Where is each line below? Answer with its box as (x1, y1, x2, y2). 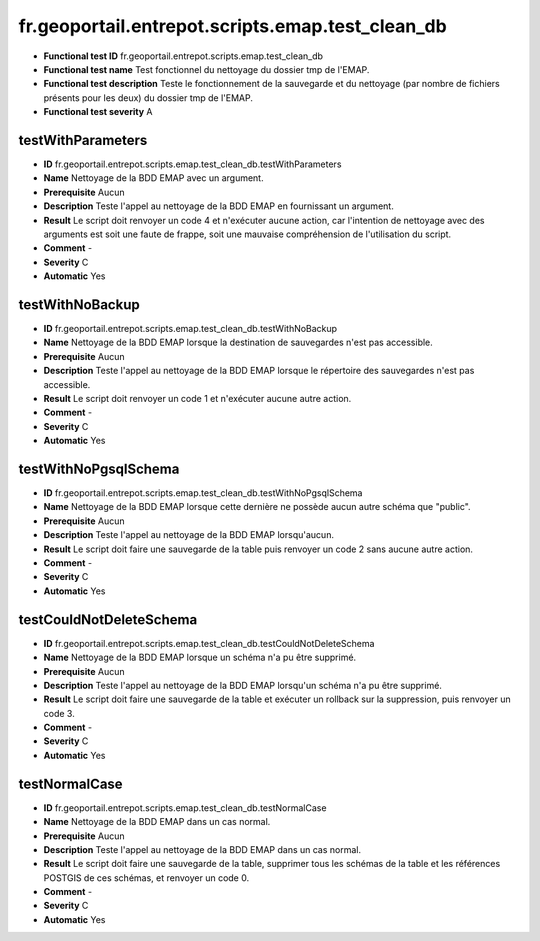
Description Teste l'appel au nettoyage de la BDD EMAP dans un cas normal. (43, 843, 362, 855)
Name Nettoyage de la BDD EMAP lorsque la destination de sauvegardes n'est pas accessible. (43, 336, 434, 349)
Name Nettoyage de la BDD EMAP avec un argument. (43, 172, 264, 184)
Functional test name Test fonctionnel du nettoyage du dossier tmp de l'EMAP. (43, 63, 370, 75)
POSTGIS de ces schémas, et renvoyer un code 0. (43, 871, 250, 884)
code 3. (43, 707, 75, 719)
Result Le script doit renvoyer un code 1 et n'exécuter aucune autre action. (43, 393, 352, 404)
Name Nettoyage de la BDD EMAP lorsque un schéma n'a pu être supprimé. (43, 651, 357, 664)
